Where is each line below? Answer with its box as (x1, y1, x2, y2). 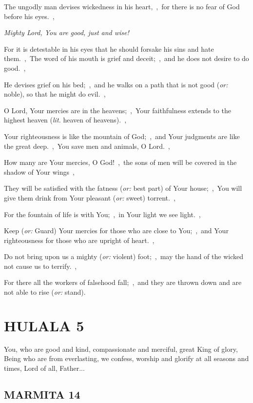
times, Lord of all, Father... (4, 363, 85, 373)
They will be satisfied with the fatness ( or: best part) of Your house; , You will (4, 183, 242, 193)
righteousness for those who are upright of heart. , (4, 235, 155, 245)
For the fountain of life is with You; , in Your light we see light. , (4, 209, 201, 219)
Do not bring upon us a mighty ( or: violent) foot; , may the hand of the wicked (4, 251, 243, 262)
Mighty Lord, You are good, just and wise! (4, 27, 129, 38)
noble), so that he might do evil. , (4, 89, 106, 99)
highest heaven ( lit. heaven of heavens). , (4, 115, 127, 125)
